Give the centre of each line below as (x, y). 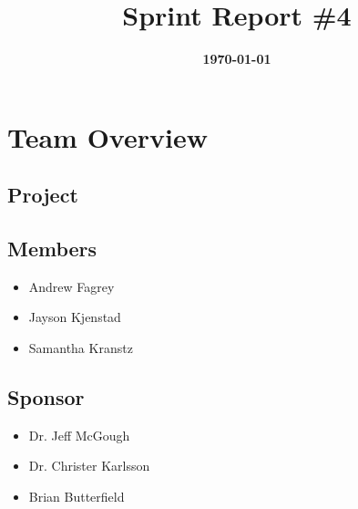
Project (43, 195)
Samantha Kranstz (81, 348)
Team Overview (107, 136)
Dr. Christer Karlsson (89, 466)
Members (52, 249)
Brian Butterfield (77, 497)
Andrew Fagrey (72, 286)
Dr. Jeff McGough (79, 435)
